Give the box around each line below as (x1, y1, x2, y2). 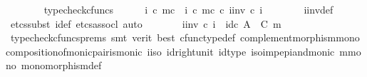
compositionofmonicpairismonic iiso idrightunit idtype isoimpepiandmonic (6, 43, 335, 58)
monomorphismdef (21, 58, 102, 73)
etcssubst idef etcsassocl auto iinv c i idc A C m (10, 16, 281, 31)
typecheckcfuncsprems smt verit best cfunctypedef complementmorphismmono (10, 30, 360, 45)
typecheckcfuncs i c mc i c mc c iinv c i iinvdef (43, 2, 334, 16)
